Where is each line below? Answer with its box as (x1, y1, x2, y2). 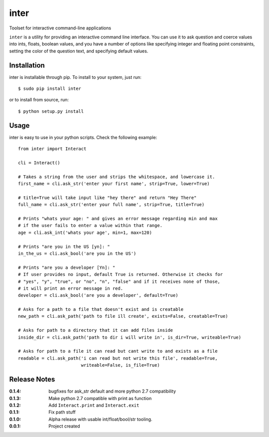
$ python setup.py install (18, 108, 84, 114)
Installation (9, 61, 45, 69)
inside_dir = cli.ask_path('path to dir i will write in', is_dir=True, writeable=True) (18, 334, 242, 340)
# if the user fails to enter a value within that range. (18, 222, 163, 228)
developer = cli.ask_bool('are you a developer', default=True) (18, 292, 179, 298)
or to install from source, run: (9, 97, 69, 103)
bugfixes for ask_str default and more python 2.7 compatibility (48, 388, 176, 394)
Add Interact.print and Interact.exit (48, 402, 139, 408)
